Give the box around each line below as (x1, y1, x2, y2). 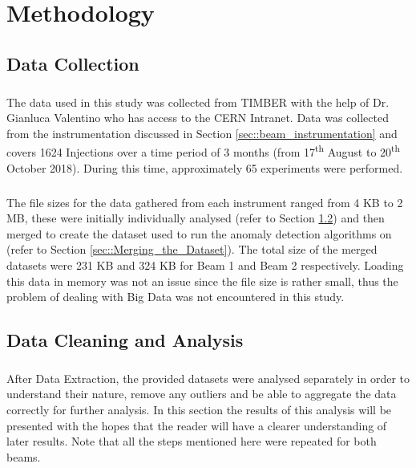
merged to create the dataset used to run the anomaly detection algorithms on (6, 225, 392, 242)
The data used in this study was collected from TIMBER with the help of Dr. (6, 93, 390, 110)
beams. (6, 448, 41, 465)
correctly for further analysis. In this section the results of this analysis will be (6, 401, 392, 418)
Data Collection (6, 51, 139, 75)
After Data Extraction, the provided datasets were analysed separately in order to (6, 369, 410, 386)
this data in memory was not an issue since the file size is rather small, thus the (6, 272, 398, 289)
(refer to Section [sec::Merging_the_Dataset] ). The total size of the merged (6, 241, 378, 258)
